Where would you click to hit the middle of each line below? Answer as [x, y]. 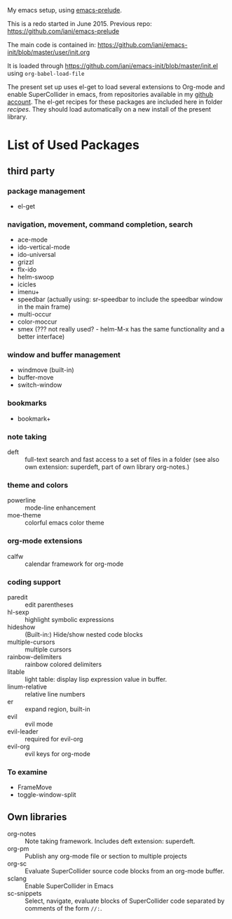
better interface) [41, 337]
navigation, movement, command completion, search [100, 224]
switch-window [40, 385]
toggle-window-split [47, 795]
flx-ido [27, 270]
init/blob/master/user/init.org [48, 52]
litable [16, 672]
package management [46, 191]
